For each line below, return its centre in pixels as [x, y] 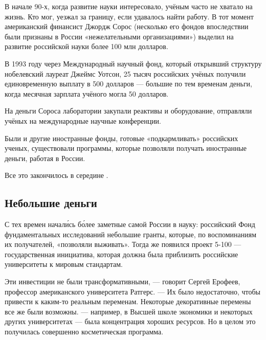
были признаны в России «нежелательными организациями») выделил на [119, 36]
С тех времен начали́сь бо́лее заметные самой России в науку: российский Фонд [130, 224]
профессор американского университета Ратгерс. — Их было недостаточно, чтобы [132, 291]
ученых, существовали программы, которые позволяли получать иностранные [126, 148]
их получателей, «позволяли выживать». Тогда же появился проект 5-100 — [123, 244]
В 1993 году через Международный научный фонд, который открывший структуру [133, 63]
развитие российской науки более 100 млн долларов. [86, 46]
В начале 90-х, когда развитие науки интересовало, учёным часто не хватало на [129, 6]
